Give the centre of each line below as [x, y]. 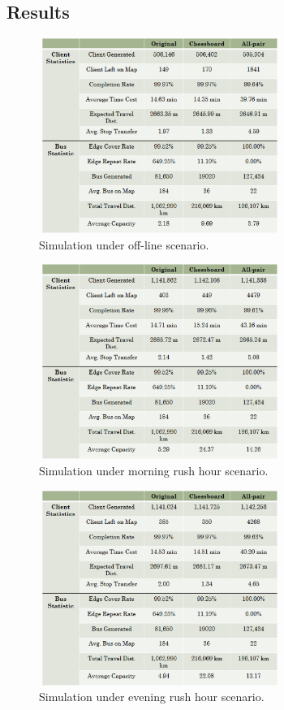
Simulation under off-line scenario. [124, 244]
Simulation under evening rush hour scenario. [152, 697]
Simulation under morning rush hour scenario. [154, 470]
